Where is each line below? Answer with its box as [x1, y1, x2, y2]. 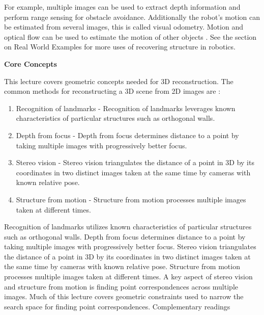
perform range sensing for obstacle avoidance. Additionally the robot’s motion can [4, 11, 260, 22]
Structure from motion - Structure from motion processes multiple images [16, 194, 246, 204]
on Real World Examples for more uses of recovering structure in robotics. [4, 41, 236, 52]
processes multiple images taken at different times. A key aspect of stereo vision [4, 271, 253, 282]
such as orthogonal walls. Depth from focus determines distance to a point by [4, 231, 246, 242]
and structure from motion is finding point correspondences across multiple [4, 281, 238, 292]
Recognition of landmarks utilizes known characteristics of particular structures [4, 221, 252, 232]
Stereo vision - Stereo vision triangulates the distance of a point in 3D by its [16, 157, 254, 168]
